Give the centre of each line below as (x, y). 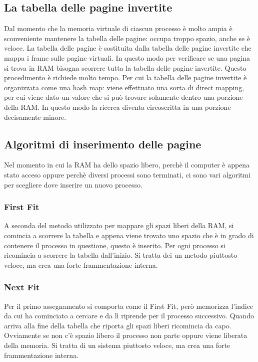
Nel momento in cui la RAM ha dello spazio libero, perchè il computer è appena (127, 165)
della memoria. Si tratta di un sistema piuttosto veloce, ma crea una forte (117, 345)
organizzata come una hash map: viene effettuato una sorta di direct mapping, (124, 87)
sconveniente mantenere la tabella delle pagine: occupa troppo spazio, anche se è (127, 38)
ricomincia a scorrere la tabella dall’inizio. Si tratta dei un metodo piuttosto (121, 255)
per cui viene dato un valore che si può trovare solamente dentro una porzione (123, 97)
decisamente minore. (35, 117)
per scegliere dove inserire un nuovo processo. (73, 184)
